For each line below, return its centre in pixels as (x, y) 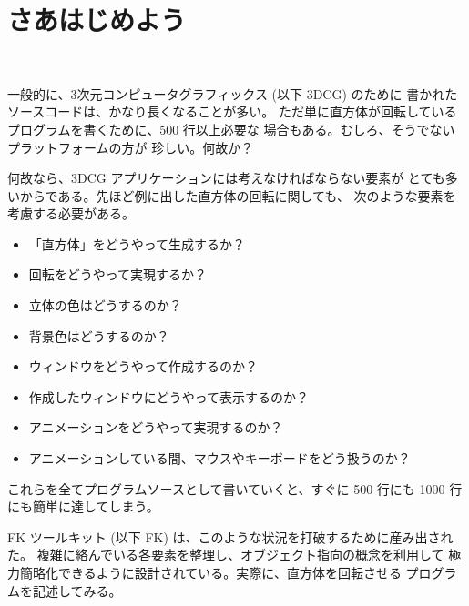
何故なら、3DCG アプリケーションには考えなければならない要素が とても (226, 178)
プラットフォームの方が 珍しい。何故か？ (131, 147)
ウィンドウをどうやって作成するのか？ (143, 366)
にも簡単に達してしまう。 (83, 506)
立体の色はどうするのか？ (105, 305)
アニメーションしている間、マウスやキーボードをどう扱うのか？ (219, 458)
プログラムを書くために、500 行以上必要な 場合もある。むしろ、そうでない (231, 129)
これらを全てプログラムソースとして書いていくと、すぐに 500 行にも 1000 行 (235, 488)
